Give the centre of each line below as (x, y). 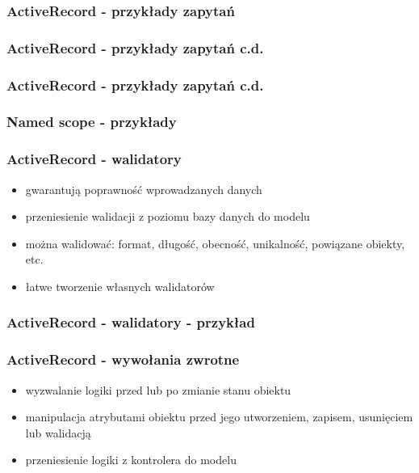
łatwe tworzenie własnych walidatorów (120, 286)
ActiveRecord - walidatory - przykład (131, 322)
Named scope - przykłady (92, 122)
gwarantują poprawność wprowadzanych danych (144, 189)
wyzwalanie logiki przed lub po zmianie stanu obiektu (158, 389)
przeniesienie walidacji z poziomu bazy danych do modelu (168, 216)
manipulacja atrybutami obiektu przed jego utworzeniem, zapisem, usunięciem (219, 417)
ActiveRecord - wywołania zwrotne (123, 359)
